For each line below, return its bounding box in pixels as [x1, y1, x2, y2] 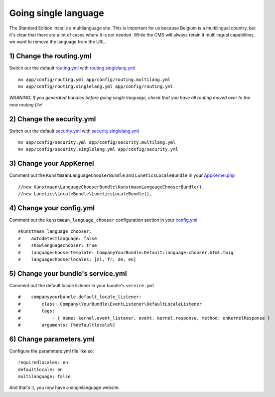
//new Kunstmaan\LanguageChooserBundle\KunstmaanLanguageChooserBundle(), [18, 184, 205, 190]
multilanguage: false [18, 374, 71, 379]
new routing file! [9, 101, 43, 107]
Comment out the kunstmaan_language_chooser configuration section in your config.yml [9, 217, 198, 223]
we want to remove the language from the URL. [9, 39, 107, 45]
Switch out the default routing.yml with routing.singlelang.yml [9, 65, 136, 71]
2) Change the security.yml [9, 115, 96, 123]
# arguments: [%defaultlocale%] [18, 322, 116, 328]
